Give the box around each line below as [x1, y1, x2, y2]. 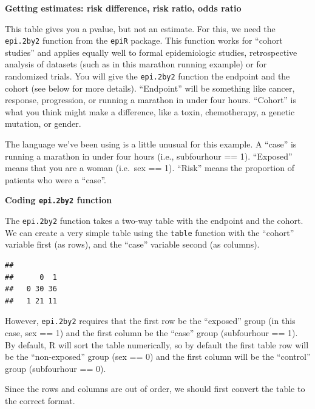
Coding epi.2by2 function [5, 194, 112, 206]
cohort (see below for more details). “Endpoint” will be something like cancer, [5, 81, 295, 94]
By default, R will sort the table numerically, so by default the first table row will [5, 338, 309, 351]
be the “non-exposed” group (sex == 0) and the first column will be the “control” [5, 350, 311, 363]
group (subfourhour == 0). [5, 362, 106, 374]
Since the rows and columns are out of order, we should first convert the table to [5, 382, 305, 395]
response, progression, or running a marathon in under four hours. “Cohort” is [5, 93, 297, 106]
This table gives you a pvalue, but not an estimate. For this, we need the [5, 22, 276, 35]
